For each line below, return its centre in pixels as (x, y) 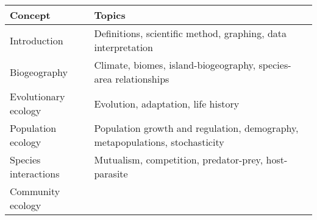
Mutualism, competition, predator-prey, (179, 160)
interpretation (124, 47)
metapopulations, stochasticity (159, 142)
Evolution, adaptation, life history (167, 103)
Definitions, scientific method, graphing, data (191, 33)
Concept (30, 15)
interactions (35, 174)
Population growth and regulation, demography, (196, 128)
